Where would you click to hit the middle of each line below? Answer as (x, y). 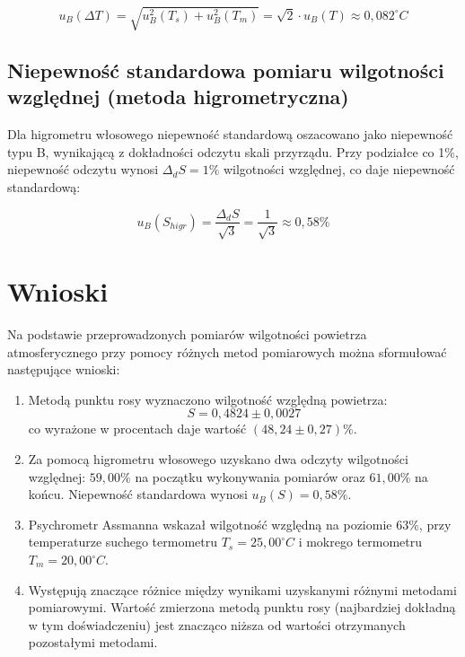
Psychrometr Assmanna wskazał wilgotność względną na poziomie (210, 524)
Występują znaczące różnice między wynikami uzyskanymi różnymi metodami (242, 589)
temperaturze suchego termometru (123, 542)
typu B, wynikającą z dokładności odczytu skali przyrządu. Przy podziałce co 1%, (233, 151)
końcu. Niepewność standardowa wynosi (138, 494)
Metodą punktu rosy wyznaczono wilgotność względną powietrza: (208, 399)
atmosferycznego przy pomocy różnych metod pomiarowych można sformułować (227, 351)
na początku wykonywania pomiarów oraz (250, 476)
